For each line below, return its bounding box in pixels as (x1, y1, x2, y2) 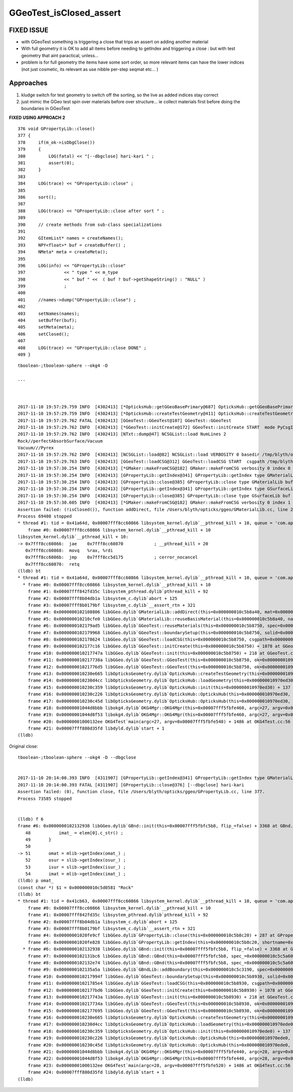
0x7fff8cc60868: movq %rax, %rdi (25, 548, 113, 553)
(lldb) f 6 (18, 816, 44, 822)
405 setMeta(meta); (18, 324, 75, 330)
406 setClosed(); (18, 331, 69, 337)
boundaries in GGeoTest (21, 106, 70, 111)
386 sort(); (18, 195, 57, 200)
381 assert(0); (18, 160, 75, 166)
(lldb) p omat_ (18, 878, 54, 884)
